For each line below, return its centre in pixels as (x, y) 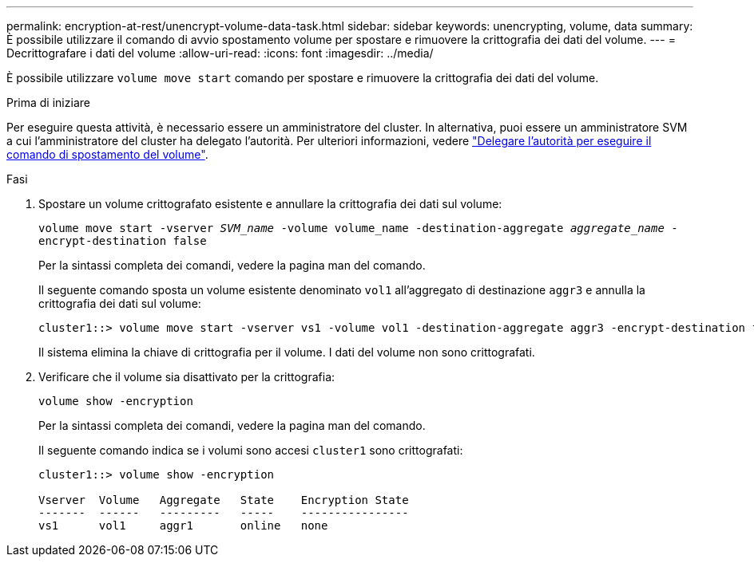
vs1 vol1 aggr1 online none (183, 526)
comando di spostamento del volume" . (107, 154)
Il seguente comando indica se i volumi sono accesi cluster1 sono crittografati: (251, 450)
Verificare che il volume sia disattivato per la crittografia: (187, 377)
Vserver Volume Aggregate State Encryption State (224, 500)
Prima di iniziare (48, 102)
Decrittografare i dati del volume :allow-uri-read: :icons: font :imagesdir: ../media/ (220, 53)
